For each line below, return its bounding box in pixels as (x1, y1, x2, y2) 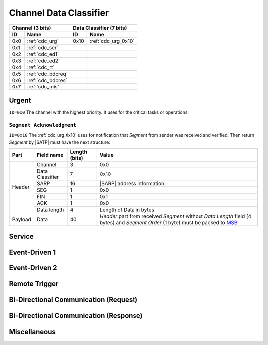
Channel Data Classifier (9, 7, 109, 18)
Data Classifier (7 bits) (72, 24, 127, 31)
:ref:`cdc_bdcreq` (27, 70, 68, 77)
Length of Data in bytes (99, 206, 155, 213)
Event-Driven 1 (9, 248, 56, 257)
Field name (36, 151, 64, 158)
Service (9, 232, 34, 241)
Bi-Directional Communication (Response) (9, 311, 143, 320)
